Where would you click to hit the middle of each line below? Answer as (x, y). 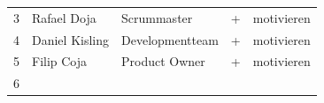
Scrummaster (157, 17)
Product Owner (163, 61)
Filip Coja (60, 61)
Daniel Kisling (71, 39)
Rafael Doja (64, 17)
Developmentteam (170, 39)
